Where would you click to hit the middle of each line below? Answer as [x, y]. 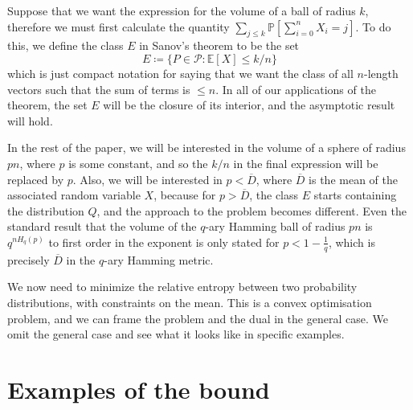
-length [381, 73]
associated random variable [74, 195]
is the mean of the [353, 179]
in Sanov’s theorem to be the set [219, 45]
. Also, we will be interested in [147, 179]
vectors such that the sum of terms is [99, 89]
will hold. [30, 120]
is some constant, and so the [138, 163]
